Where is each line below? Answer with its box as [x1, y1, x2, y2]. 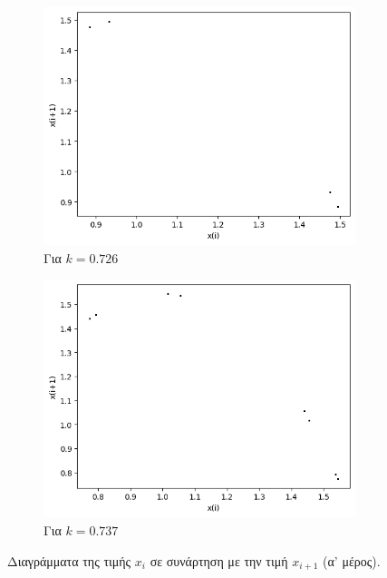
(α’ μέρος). [323, 551, 381, 570]
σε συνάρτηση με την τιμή [150, 551, 288, 570]
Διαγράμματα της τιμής [7, 551, 131, 570]
